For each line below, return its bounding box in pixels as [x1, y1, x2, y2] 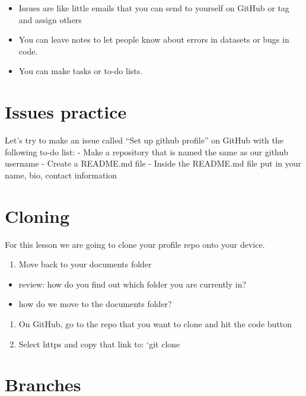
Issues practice [5, 100, 127, 124]
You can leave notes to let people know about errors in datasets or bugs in [18, 33, 289, 46]
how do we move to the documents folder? [18, 298, 172, 310]
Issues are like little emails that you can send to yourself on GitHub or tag [18, 2, 289, 14]
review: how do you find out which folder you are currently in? [18, 277, 247, 290]
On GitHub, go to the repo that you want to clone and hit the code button [18, 317, 292, 330]
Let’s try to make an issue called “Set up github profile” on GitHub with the [5, 134, 283, 146]
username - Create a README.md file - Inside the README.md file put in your [5, 157, 301, 170]
